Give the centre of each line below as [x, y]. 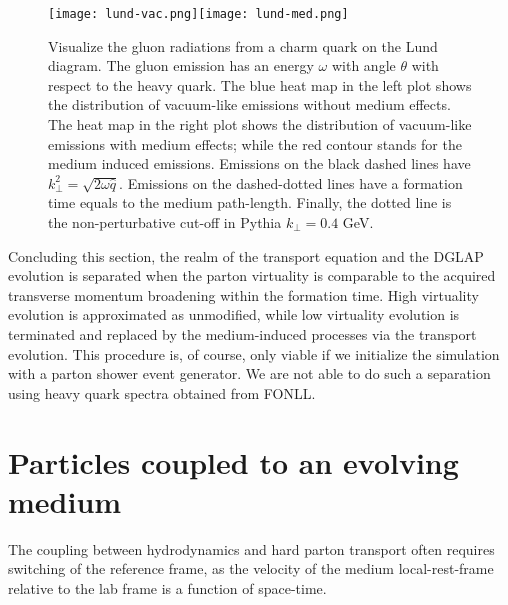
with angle [363, 65]
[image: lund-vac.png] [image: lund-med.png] [198, 14]
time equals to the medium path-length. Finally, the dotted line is [250, 202]
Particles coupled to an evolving [233, 461]
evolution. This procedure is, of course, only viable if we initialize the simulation [254, 353]
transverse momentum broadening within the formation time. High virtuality [243, 294]
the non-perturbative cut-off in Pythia [165, 222]
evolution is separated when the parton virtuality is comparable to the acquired [252, 275]
